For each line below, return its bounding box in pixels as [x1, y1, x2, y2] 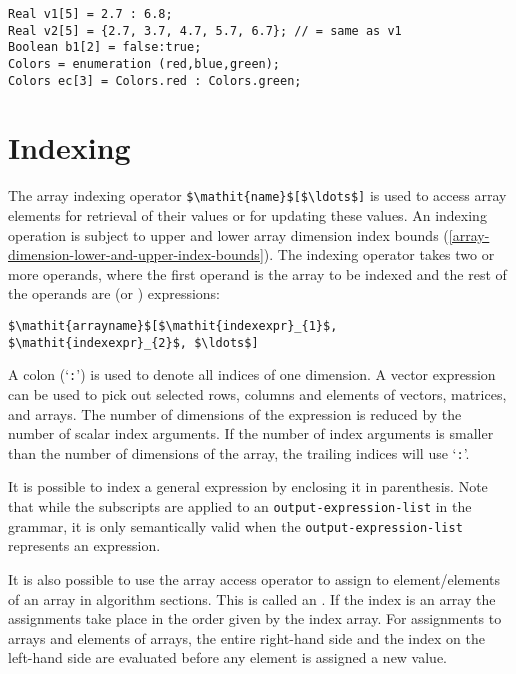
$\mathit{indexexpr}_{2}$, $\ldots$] [8, 335, 259, 350]
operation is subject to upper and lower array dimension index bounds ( [8, 224, 449, 245]
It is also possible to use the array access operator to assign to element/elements [8, 568, 500, 589]
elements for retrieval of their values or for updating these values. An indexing [8, 205, 487, 226]
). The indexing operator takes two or [263, 244, 495, 265]
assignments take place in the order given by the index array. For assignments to [8, 608, 502, 629]
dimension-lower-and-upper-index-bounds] [8, 244, 264, 265]
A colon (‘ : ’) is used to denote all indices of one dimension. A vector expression [8, 364, 496, 385]
